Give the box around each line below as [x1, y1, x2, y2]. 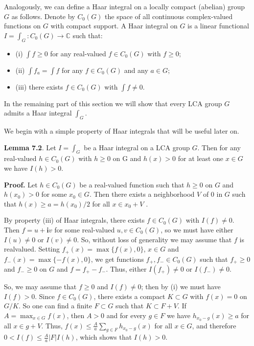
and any [124, 65, 148, 75]
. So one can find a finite [18, 300, 92, 311]
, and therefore [192, 320, 236, 330]
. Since [35, 291, 55, 301]
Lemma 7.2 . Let [4, 142, 56, 152]
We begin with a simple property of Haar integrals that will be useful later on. [4, 125, 239, 136]
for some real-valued [54, 224, 115, 234]
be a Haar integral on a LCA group [84, 142, 190, 152]
